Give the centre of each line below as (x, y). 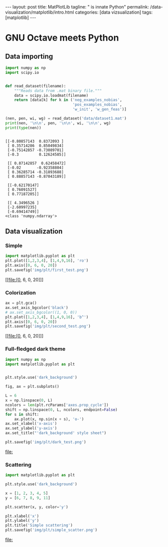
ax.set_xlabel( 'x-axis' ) (31, 424)
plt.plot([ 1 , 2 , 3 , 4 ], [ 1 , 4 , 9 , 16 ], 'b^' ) (47, 317)
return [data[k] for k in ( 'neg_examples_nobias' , (68, 100)
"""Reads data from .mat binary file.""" (58, 91)
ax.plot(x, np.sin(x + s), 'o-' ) (49, 419)
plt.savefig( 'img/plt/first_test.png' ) (47, 270)
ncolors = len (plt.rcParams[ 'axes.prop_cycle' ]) (57, 405)
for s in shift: (22, 414)
